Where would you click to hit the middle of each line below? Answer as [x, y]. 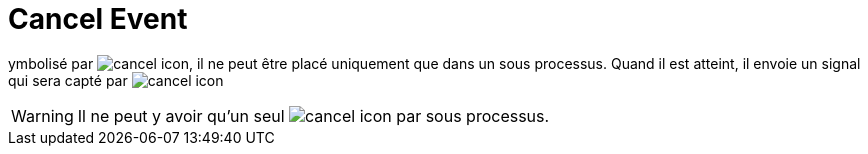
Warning [42, 115]
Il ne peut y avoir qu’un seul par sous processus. [313, 115]
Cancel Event [98, 19]
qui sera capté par [68, 80]
